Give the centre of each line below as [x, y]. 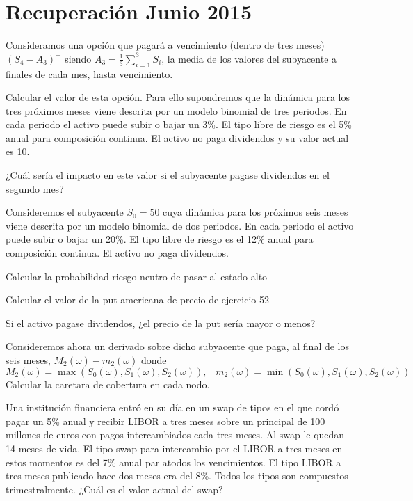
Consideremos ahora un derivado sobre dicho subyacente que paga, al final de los [178, 346]
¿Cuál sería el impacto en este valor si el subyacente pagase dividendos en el [168, 175]
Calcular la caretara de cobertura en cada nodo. [108, 384]
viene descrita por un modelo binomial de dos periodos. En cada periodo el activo [180, 225]
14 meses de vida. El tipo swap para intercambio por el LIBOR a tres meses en [174, 448]
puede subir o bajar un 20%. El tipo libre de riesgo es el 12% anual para [160, 239]
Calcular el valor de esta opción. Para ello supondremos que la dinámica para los [178, 97]
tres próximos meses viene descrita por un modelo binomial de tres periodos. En [176, 110]
